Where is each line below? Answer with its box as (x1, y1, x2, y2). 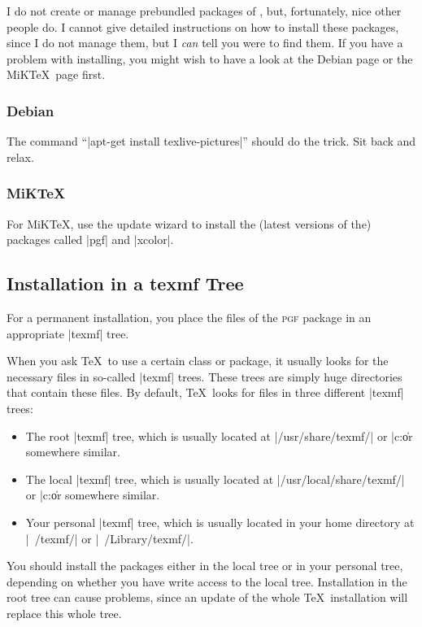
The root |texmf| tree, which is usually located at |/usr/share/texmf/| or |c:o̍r (25, 427, 413, 444)
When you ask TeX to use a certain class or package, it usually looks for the (7, 352, 389, 369)
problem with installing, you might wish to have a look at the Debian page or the (7, 50, 413, 67)
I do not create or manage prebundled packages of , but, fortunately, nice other (7, 2, 402, 19)
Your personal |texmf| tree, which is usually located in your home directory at (25, 513, 415, 530)
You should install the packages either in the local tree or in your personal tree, (7, 557, 403, 574)
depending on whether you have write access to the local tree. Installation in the (7, 573, 407, 590)
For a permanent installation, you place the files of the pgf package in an (7, 308, 372, 325)
